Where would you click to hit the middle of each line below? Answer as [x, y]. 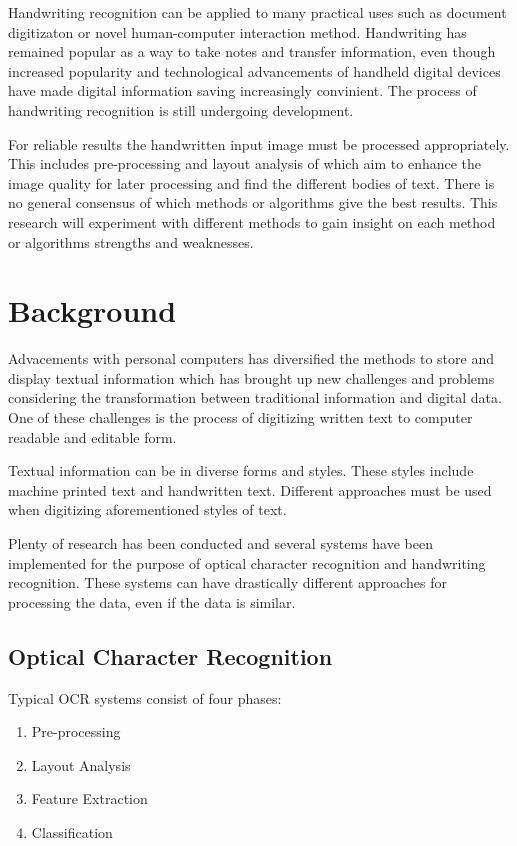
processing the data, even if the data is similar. [152, 601]
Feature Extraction [89, 798]
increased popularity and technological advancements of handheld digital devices [254, 70]
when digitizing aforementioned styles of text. [147, 509]
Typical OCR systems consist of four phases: [145, 697]
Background [92, 310]
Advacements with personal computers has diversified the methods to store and [251, 358]
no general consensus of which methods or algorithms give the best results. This [253, 202]
